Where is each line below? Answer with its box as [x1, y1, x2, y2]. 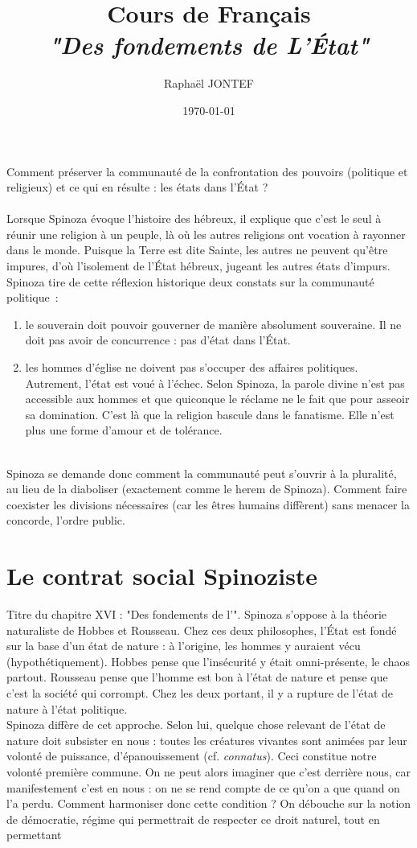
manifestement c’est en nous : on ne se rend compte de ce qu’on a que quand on [6, 779, 400, 796]
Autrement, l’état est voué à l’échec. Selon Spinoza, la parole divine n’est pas [25, 374, 405, 391]
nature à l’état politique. [6, 700, 128, 717]
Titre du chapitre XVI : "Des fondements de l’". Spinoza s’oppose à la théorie [6, 606, 387, 623]
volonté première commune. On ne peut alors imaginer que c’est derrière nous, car [6, 764, 411, 780]
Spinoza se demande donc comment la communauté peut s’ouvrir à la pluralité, [6, 464, 397, 481]
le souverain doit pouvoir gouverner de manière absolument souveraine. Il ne [25, 315, 402, 332]
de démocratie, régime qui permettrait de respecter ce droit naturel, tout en [6, 810, 380, 827]
